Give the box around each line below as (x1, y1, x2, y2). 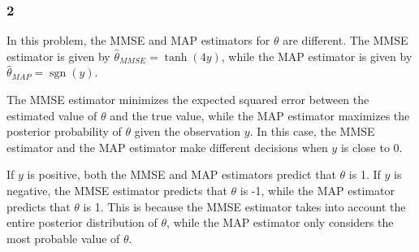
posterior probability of (6, 123, 122, 140)
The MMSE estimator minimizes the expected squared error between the (6, 91, 369, 107)
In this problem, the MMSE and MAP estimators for (6, 32, 270, 49)
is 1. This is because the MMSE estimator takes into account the (83, 198, 406, 215)
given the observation (134, 123, 241, 140)
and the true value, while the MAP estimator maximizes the (110, 106, 410, 124)
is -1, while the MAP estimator (240, 181, 395, 198)
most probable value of (6, 229, 120, 246)
